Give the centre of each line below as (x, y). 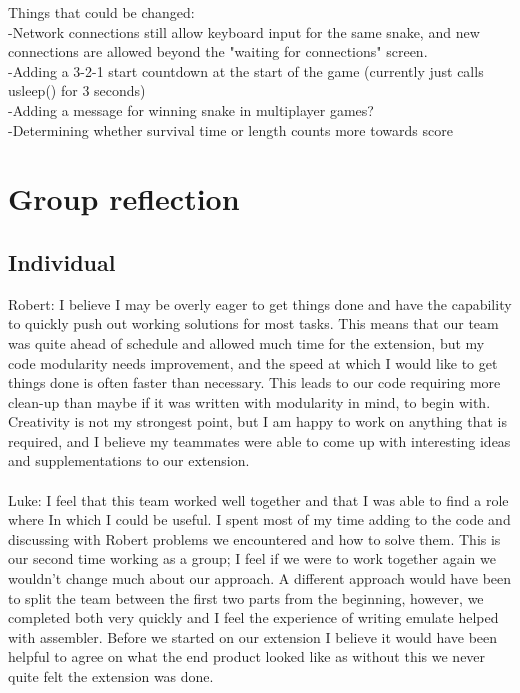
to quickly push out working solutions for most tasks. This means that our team (253, 323)
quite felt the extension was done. (111, 676)
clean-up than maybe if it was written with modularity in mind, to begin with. (249, 401)
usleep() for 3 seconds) (77, 90)
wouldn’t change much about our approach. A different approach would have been (260, 578)
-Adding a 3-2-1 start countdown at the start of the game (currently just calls (246, 70)
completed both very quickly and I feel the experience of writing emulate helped (253, 617)
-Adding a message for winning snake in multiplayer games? (191, 109)
